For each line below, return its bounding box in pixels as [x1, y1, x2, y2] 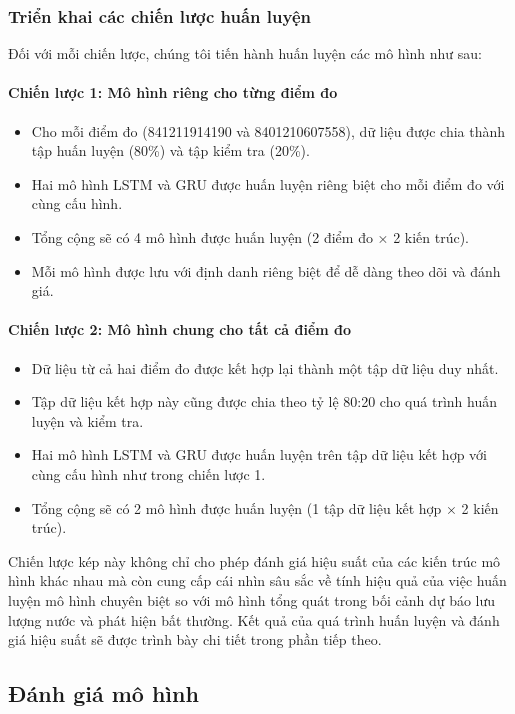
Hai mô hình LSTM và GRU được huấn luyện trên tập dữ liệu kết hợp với [31, 444, 487, 465]
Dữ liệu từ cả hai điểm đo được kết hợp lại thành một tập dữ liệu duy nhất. [31, 357, 499, 378]
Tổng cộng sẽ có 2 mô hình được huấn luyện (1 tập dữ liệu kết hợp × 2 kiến [31, 497, 499, 518]
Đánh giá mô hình [8, 678, 199, 709]
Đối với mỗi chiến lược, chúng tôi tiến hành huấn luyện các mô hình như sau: [8, 43, 482, 64]
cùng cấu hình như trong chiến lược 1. [31, 463, 266, 484]
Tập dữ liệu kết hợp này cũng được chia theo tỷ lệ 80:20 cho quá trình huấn [31, 391, 497, 412]
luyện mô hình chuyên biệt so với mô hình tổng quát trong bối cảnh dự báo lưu [8, 589, 496, 610]
